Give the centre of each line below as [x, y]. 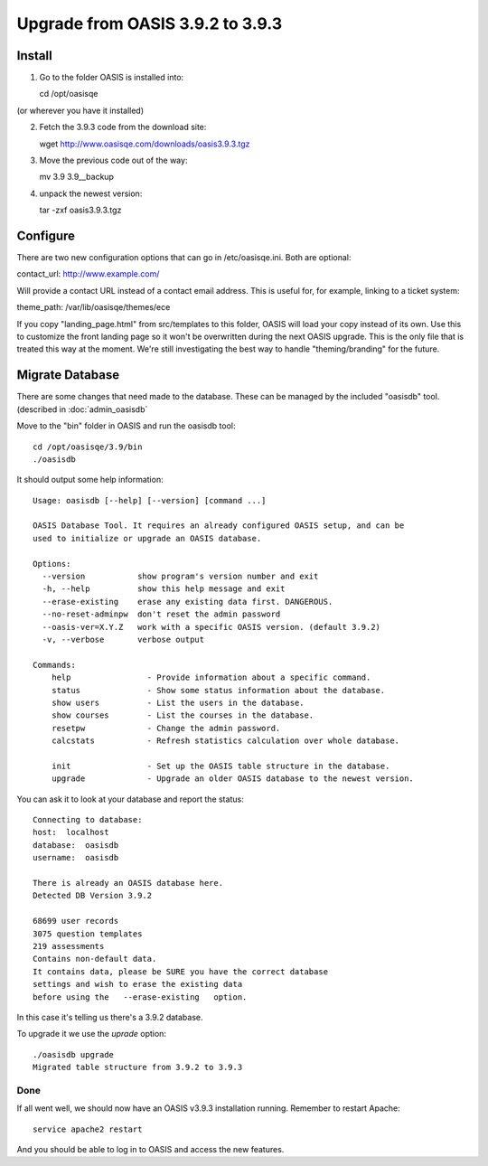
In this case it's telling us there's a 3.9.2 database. [110, 1017]
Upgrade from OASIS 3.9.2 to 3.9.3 [150, 24]
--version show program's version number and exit [180, 577]
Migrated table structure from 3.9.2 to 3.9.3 [138, 1067]
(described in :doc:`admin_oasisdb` [82, 409]
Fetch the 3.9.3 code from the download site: [123, 127]
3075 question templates [88, 934]
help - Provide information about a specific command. [211, 677]
